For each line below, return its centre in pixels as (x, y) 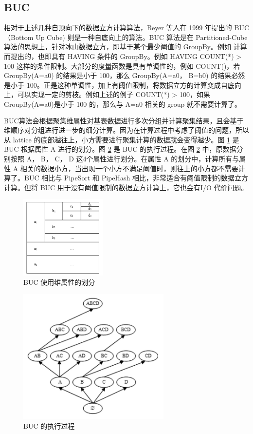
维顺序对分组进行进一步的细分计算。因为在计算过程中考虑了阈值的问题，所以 (126, 130)
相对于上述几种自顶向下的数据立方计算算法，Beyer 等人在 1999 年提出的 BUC (126, 28)
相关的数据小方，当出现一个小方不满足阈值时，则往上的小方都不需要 (129, 168)
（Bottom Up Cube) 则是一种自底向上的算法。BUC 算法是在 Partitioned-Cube (126, 37)
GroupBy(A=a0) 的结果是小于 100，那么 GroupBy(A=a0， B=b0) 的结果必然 (125, 75)
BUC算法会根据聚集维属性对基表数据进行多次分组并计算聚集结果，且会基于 (124, 120)
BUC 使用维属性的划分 (59, 282)
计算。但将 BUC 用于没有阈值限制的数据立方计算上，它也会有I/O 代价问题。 (126, 187)
